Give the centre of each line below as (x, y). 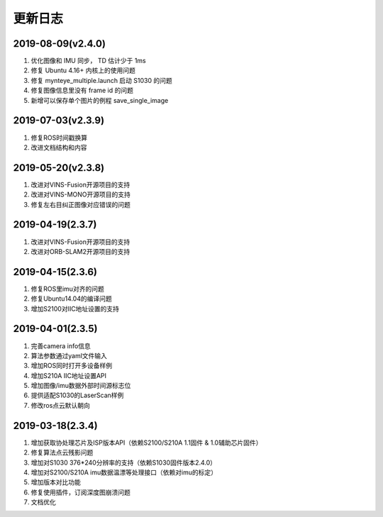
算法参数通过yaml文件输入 (69, 355)
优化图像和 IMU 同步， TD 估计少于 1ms (88, 61)
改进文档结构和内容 (59, 147)
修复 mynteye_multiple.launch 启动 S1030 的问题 (102, 80)
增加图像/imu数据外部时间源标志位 (81, 386)
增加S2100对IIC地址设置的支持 (75, 308)
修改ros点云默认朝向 (60, 405)
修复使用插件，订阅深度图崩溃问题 (81, 492)
